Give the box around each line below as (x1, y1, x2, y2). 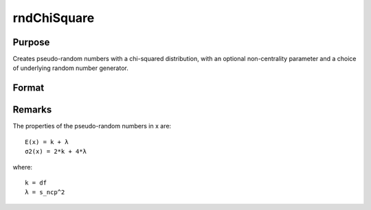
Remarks (12, 104, 52, 116)
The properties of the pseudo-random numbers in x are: (12, 122, 172, 130)
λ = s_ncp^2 (25, 189, 65, 196)
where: (12, 163, 33, 171)
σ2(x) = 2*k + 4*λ (25, 148, 87, 156)
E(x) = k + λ (25, 138, 69, 145)
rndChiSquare (12, 10, 95, 25)
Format (12, 82, 45, 94)
